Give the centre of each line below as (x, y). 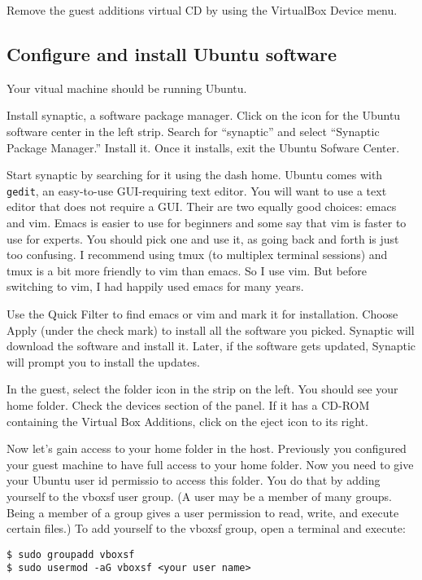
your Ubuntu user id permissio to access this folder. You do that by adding (194, 480)
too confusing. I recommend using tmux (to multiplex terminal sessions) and (197, 255)
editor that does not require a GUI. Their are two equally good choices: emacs (202, 207)
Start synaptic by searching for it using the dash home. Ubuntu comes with (195, 175)
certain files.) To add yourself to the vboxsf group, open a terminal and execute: (206, 528)
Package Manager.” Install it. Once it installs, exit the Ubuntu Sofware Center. (203, 147)
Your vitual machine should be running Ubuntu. (127, 88)
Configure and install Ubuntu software (172, 53)
